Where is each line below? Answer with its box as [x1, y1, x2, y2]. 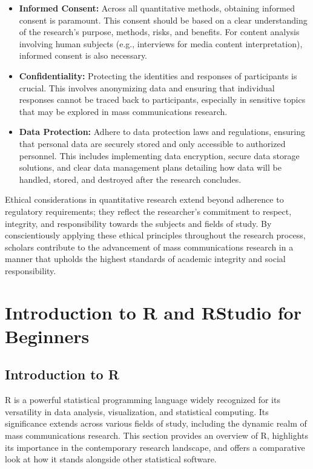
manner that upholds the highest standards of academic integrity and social [5, 252, 286, 265]
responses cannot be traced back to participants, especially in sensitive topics [19, 93, 306, 106]
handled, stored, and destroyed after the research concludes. [19, 172, 242, 185]
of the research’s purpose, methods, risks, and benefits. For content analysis [19, 25, 300, 38]
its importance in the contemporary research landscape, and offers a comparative [5, 441, 305, 453]
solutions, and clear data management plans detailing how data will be [19, 161, 282, 174]
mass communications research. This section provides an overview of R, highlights [5, 429, 309, 442]
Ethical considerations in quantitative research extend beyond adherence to [5, 193, 284, 206]
